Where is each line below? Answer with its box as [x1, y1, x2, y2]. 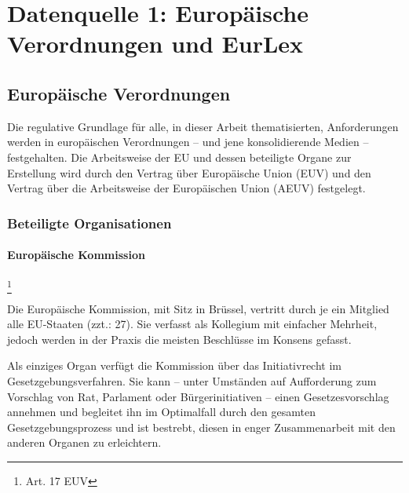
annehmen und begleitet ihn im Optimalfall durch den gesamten [7, 404, 316, 420]
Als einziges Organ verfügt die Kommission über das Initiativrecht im [7, 357, 341, 374]
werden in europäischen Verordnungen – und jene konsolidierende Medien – [7, 133, 369, 150]
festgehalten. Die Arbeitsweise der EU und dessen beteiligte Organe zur [7, 148, 352, 165]
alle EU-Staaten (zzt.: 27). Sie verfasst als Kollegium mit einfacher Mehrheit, [7, 316, 378, 332]
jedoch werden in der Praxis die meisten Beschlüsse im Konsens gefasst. [7, 330, 352, 347]
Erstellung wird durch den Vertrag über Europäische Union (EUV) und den [7, 164, 371, 181]
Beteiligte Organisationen [7, 213, 172, 232]
